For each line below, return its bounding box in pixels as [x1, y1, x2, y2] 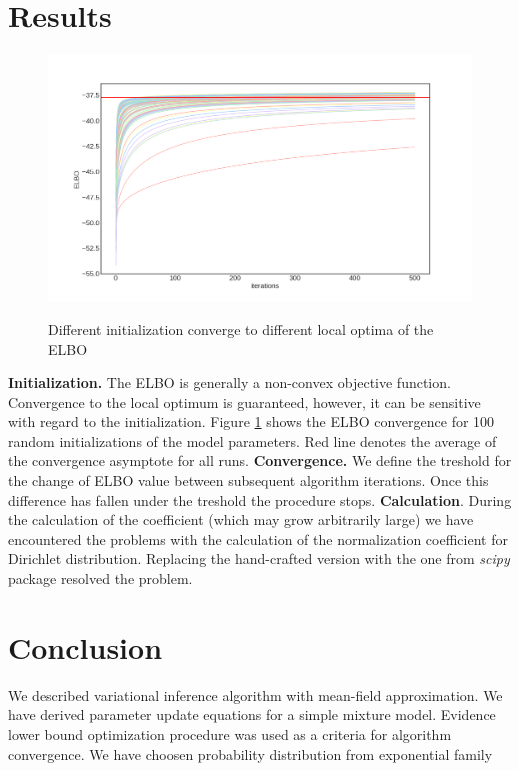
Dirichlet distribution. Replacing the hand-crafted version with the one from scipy [8, 548, 510, 569]
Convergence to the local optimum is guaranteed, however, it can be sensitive [8, 391, 481, 412]
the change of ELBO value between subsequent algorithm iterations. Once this [8, 470, 489, 491]
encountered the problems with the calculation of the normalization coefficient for [8, 528, 508, 549]
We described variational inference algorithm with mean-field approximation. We [8, 684, 503, 705]
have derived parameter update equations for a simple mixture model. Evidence [8, 704, 496, 725]
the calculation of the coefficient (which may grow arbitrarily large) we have [8, 509, 474, 530]
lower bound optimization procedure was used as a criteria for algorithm [8, 723, 452, 744]
